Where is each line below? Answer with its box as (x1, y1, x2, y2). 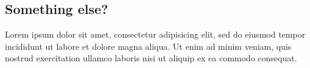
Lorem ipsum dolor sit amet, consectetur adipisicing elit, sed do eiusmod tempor (5, 28, 306, 41)
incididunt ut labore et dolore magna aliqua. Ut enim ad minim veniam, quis (5, 39, 292, 52)
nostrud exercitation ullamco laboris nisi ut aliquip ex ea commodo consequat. (5, 52, 297, 64)
